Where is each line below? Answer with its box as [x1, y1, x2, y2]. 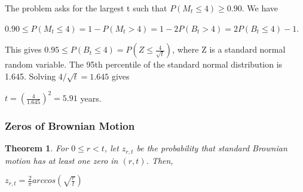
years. [80, 92, 102, 104]
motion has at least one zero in [5, 154, 118, 166]
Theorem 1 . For [5, 142, 69, 154]
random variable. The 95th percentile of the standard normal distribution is [5, 58, 283, 71]
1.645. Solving [5, 69, 56, 82]
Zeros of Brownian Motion [5, 118, 135, 133]
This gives [5, 43, 42, 56]
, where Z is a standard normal [172, 43, 286, 56]
